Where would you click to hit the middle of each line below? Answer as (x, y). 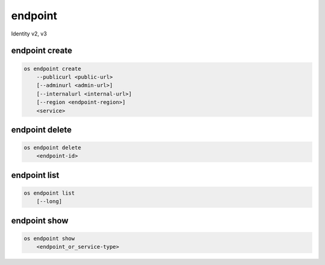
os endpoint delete (52, 148)
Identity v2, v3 (29, 34)
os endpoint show (49, 239)
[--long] (49, 202)
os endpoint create (52, 69)
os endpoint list (49, 193)
